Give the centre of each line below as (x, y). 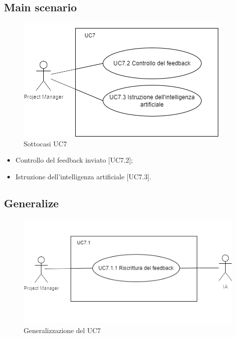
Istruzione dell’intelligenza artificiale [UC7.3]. (83, 176)
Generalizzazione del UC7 (62, 330)
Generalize (31, 203)
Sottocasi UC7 (45, 143)
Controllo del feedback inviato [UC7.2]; (74, 160)
